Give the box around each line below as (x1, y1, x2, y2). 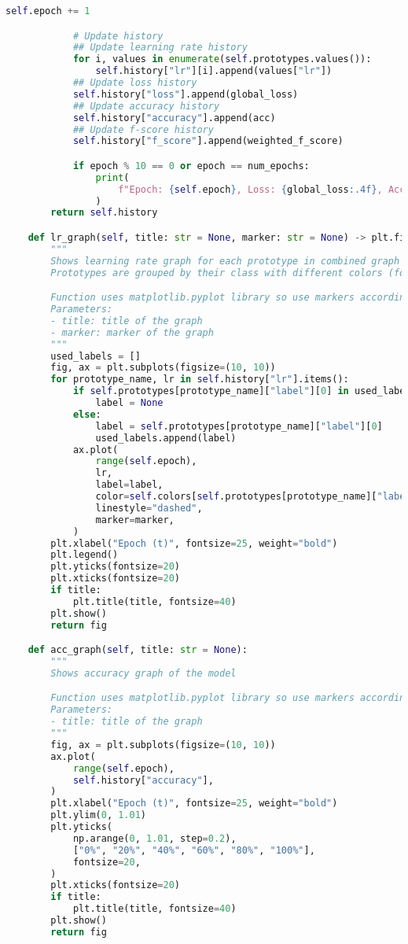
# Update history (72, 30, 164, 42)
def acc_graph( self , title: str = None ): (28, 644, 248, 656)
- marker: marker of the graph (50, 326, 214, 338)
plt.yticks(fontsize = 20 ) (50, 561, 180, 573)
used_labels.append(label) (95, 432, 237, 444)
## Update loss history (72, 77, 197, 89)
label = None (95, 397, 164, 408)
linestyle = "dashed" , (95, 502, 203, 514)
